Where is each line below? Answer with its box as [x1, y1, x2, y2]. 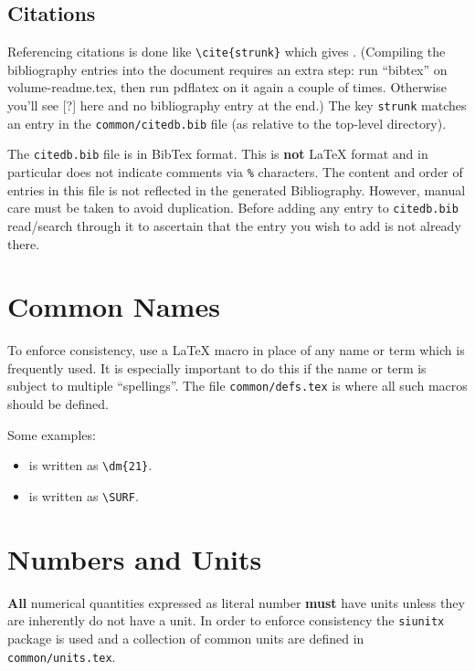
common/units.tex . [7, 646, 116, 666]
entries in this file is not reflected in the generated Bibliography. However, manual [7, 180, 466, 199]
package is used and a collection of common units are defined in [7, 628, 364, 647]
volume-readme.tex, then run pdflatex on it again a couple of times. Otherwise [7, 78, 447, 97]
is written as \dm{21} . [28, 456, 153, 475]
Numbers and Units [7, 540, 262, 577]
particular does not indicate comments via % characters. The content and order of [7, 163, 463, 182]
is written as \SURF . [28, 486, 139, 505]
